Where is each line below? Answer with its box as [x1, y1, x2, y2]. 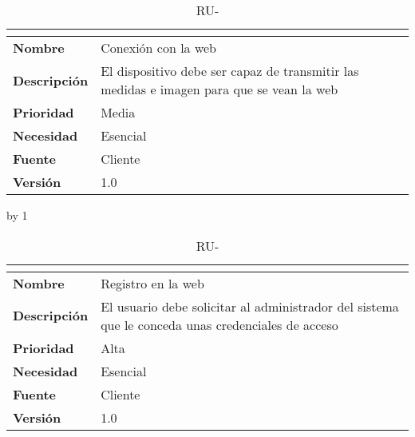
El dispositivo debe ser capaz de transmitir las [101, 62, 359, 80]
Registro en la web [101, 273, 204, 292]
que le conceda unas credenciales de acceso [101, 315, 338, 334]
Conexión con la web [101, 38, 217, 57]
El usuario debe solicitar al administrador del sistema [101, 296, 399, 316]
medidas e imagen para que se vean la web [101, 80, 338, 98]
